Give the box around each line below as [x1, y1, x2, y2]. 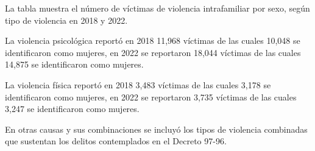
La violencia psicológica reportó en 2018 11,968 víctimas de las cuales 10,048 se [5, 34, 300, 47]
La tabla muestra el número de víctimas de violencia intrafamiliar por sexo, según [5, 2, 310, 14]
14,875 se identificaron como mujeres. [5, 58, 144, 71]
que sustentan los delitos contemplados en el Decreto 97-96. [5, 135, 227, 147]
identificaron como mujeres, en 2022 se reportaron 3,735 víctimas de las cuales [5, 90, 297, 103]
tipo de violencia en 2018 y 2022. [5, 13, 128, 26]
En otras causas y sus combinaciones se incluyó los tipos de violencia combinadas [5, 122, 308, 135]
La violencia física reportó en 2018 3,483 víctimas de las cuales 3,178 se [5, 78, 271, 91]
